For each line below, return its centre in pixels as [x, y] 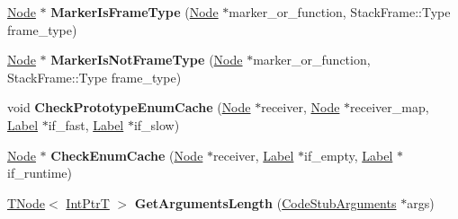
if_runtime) [40, 173]
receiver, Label [254, 155]
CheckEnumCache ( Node [127, 155]
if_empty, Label [349, 155]
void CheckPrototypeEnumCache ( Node [129, 107]
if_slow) [157, 124]
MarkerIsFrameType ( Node [135, 12]
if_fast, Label [86, 124]
